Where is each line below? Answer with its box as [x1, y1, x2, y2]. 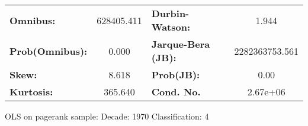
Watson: [151, 20, 191, 34]
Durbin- [151, 6, 190, 20]
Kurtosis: [9, 85, 53, 98]
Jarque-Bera [151, 37, 210, 51]
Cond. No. [151, 85, 201, 98]
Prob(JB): [151, 68, 200, 81]
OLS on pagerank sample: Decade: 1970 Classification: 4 [5, 110, 209, 122]
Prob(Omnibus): [9, 44, 88, 58]
